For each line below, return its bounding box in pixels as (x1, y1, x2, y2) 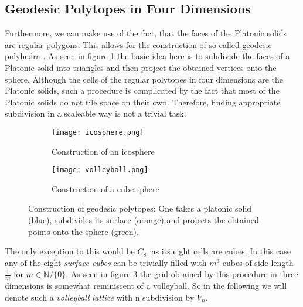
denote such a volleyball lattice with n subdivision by (5, 291, 195, 303)
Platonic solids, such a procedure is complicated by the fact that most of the (5, 84, 280, 97)
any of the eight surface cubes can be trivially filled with (5, 256, 207, 268)
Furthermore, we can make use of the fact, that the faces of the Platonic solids (5, 27, 287, 39)
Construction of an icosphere (52, 145, 155, 157)
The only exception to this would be (5, 245, 135, 257)
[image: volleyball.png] (52, 166, 148, 175)
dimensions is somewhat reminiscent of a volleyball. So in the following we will (5, 279, 287, 292)
